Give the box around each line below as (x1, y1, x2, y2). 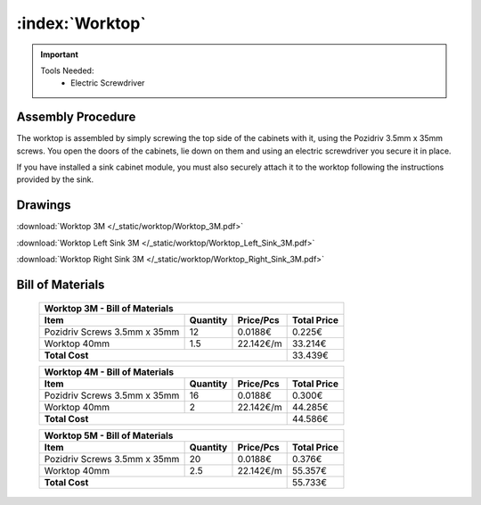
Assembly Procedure (16, 110, 136, 125)
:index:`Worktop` (16, 13, 146, 33)
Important (40, 49, 79, 60)
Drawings (16, 197, 71, 213)
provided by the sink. (16, 174, 94, 185)
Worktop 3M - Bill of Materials (44, 302, 174, 314)
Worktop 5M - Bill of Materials (44, 429, 174, 442)
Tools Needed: (40, 65, 94, 76)
